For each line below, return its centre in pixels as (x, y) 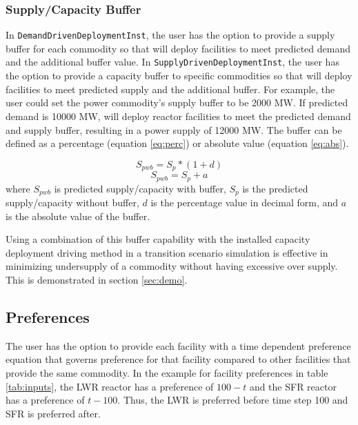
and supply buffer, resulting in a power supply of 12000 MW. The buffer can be (174, 129)
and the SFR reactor (293, 386)
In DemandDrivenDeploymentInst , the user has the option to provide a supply (170, 35)
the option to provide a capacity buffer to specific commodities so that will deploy (179, 76)
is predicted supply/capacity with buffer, (140, 188)
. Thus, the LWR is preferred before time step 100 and (233, 400)
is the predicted (275, 188)
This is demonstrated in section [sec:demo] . (97, 280)
